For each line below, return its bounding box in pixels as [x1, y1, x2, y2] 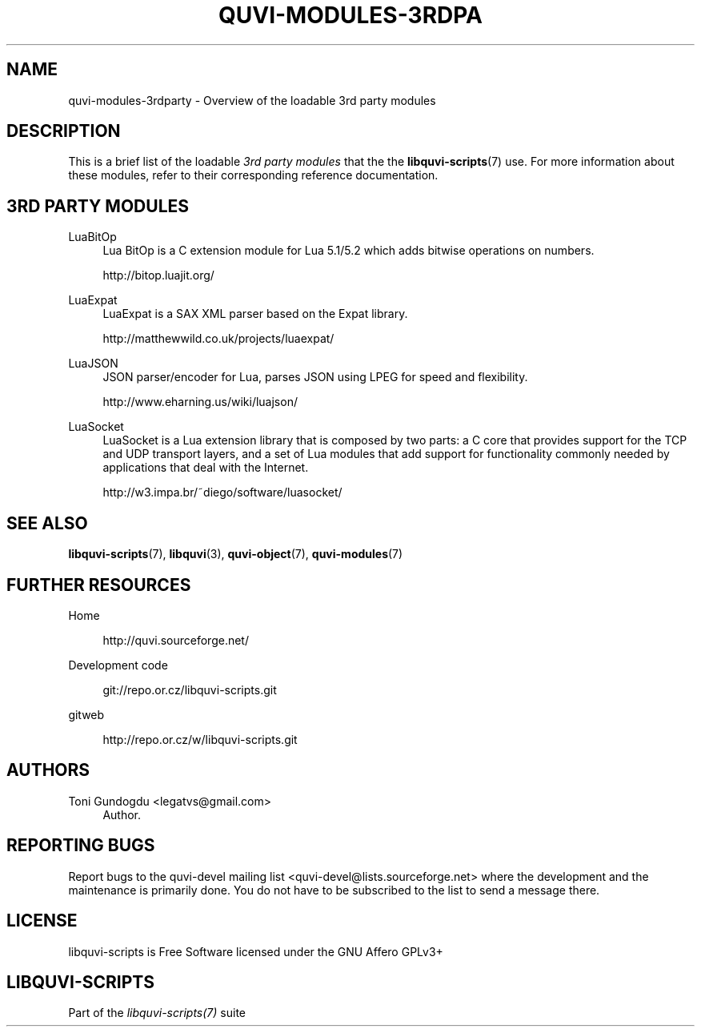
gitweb [68, 707, 105, 721]
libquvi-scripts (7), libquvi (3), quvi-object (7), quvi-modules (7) [68, 547, 403, 561]
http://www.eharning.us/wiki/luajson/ [102, 395, 298, 409]
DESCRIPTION [6, 121, 121, 142]
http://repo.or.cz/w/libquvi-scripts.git [102, 732, 298, 746]
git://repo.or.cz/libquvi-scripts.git [102, 682, 277, 697]
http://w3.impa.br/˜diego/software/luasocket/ [102, 485, 342, 500]
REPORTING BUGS [6, 835, 155, 856]
